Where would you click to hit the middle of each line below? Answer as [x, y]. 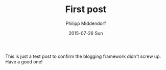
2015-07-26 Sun [86, 33]
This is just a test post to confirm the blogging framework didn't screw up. [83, 56]
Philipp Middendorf [86, 23]
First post [86, 9]
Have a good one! [24, 61]
